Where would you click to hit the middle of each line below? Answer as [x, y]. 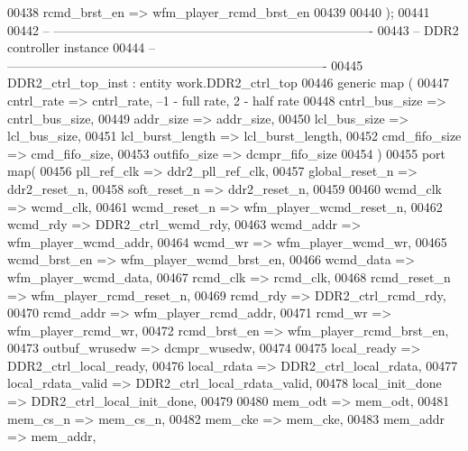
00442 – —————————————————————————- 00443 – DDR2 [233, 29]
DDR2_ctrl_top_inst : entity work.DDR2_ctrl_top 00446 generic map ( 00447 [228, 83]
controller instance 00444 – [81, 47]
